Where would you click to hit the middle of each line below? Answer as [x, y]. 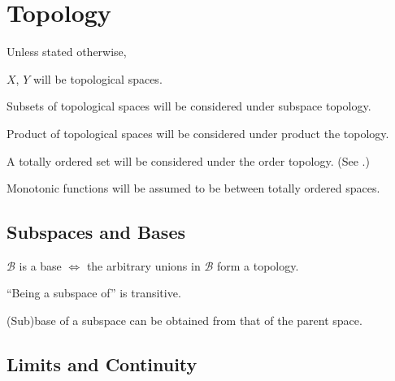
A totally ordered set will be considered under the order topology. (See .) [188, 160]
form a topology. [258, 265]
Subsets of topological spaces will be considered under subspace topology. [189, 106]
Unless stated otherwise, [67, 52]
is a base [40, 265]
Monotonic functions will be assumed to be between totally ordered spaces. [193, 188]
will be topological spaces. [98, 78]
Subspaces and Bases [96, 232]
